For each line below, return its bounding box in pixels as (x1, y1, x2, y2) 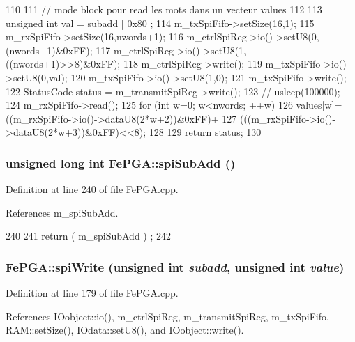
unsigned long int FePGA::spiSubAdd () (6, 154, 236, 171)
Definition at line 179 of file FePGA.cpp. (6, 286, 179, 300)
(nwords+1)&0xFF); (6, 42, 93, 57)
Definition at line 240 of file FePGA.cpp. (6, 182, 179, 196)
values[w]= (296, 98, 342, 112)
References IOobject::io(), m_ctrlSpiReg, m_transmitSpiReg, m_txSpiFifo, (6, 309, 329, 323)
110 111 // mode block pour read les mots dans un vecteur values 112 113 (6, 2, 322, 16)
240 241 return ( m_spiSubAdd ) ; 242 (6, 228, 172, 243)
